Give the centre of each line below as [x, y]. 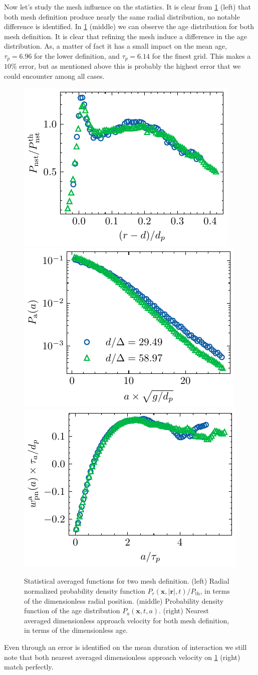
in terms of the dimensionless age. [76, 630]
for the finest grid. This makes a [201, 55]
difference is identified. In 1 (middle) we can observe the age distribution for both [129, 26]
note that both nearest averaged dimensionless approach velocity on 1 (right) [122, 657]
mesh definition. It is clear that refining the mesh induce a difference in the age [125, 36]
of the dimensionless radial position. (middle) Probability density [124, 600]
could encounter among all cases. [54, 76]
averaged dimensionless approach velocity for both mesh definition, [127, 620]
